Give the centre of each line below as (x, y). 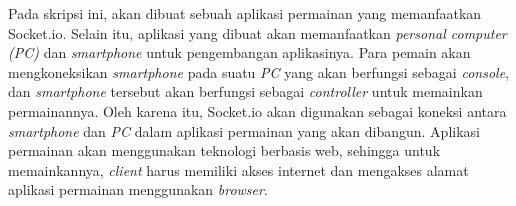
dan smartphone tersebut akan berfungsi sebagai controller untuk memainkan (245, 91)
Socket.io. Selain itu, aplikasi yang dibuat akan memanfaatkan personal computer (257, 32)
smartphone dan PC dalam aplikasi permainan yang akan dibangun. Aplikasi (244, 130)
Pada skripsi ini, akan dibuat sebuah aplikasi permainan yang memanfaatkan (245, 13)
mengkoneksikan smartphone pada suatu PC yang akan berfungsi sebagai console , (258, 71)
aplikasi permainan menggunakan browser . (138, 189)
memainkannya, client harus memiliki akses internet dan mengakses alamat (238, 169)
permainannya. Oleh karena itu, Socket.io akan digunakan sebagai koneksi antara (257, 110)
